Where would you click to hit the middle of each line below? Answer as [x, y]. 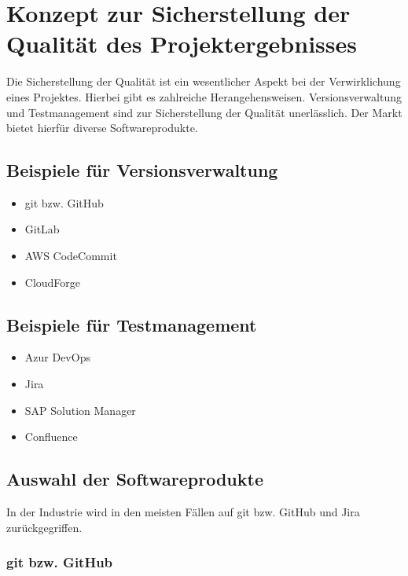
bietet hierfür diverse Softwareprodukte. [102, 128]
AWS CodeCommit [71, 256]
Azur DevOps [57, 357]
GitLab [42, 229]
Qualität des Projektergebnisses [182, 44]
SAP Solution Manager [80, 410]
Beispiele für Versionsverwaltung [142, 170]
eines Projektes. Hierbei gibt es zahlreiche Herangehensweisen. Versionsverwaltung [204, 96]
